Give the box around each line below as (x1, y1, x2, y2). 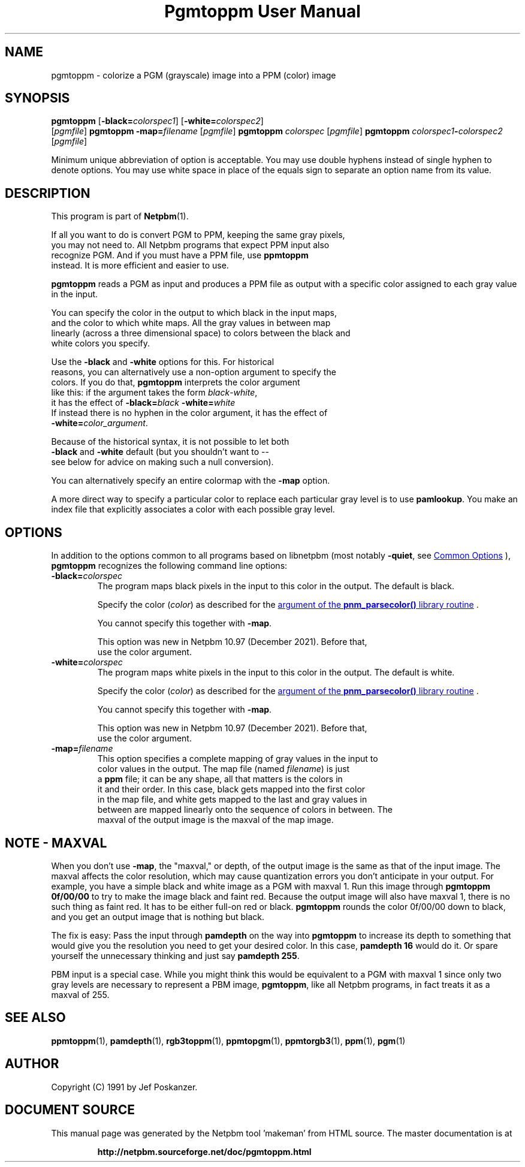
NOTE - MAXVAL (5, 835, 107, 851)
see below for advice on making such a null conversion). (51, 457, 274, 468)
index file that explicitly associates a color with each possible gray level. (51, 504, 335, 515)
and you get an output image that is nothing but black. (51, 911, 264, 922)
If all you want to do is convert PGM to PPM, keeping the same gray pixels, (51, 230, 345, 240)
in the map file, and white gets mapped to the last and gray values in (97, 794, 367, 805)
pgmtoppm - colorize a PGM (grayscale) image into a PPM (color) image (51, 70, 336, 80)
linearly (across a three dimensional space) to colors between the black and (51, 328, 351, 339)
